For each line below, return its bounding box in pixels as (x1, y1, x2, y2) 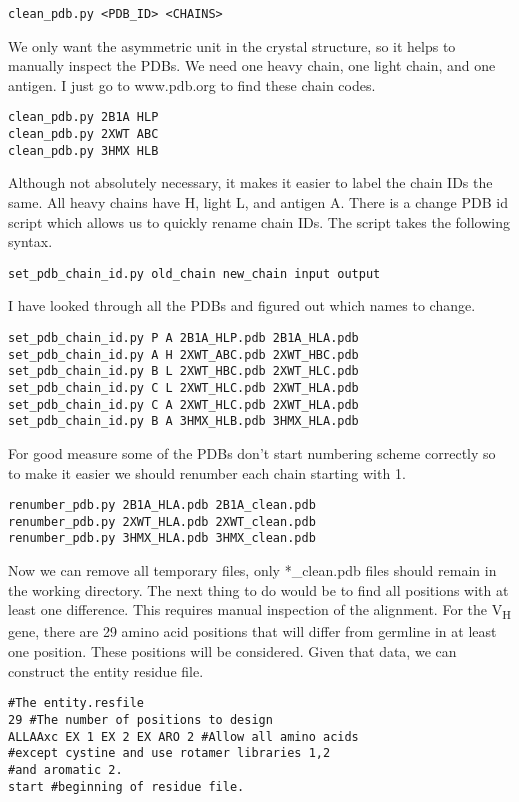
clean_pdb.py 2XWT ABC (8, 127, 159, 142)
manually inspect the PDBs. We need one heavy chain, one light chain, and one (8, 55, 496, 76)
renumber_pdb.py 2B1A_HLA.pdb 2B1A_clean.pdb (8, 498, 316, 513)
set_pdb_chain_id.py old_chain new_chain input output (8, 266, 381, 281)
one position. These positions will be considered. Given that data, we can (8, 641, 457, 662)
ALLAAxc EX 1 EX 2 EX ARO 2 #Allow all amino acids (8, 729, 359, 744)
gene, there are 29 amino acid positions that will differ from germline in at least (8, 621, 497, 642)
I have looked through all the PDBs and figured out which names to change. (8, 295, 476, 316)
